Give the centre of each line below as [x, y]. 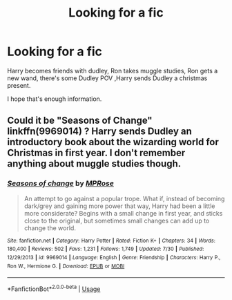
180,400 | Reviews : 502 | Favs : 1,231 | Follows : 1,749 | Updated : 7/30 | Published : [106, 249]
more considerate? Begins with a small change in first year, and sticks [123, 213]
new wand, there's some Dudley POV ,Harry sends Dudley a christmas [107, 78]
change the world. [50, 228]
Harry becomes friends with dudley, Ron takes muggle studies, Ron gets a [113, 71]
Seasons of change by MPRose [60, 183]
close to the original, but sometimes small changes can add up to [117, 221]
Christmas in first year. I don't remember [96, 153]
